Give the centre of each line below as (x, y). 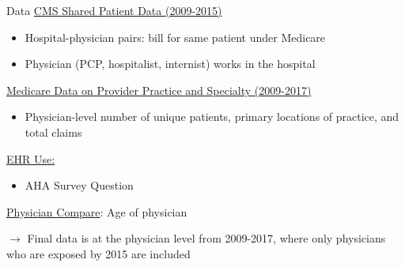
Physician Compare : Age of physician (97, 211)
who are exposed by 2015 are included (98, 253)
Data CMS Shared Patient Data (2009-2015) (114, 10)
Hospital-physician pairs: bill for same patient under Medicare (175, 37)
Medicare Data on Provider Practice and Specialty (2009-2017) (159, 90)
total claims (53, 132)
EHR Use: (31, 158)
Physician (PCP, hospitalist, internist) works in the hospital (170, 64)
